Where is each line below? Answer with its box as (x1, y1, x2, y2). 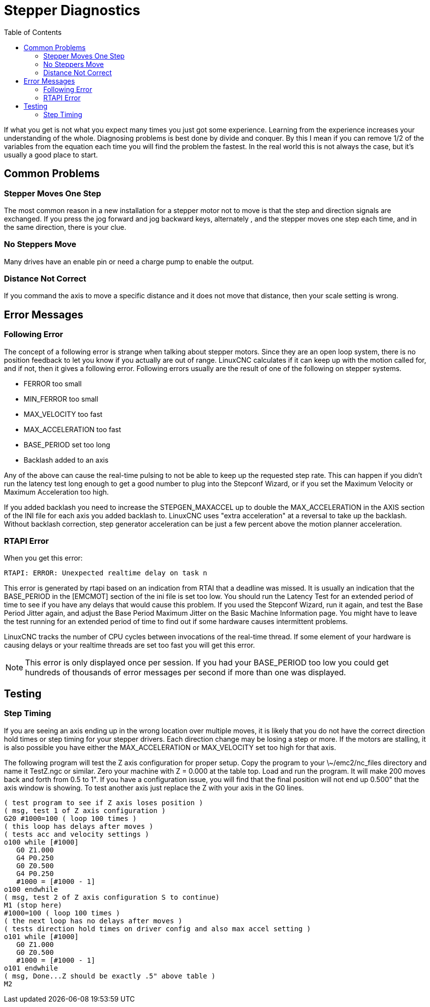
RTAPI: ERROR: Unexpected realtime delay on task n (4, 569, 208, 577)
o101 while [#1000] (4, 932, 79, 941)
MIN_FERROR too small (24, 394, 98, 403)
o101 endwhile (4, 964, 58, 972)
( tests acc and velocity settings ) (4, 830, 150, 838)
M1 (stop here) (4, 901, 62, 909)
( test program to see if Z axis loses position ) (4, 798, 203, 807)
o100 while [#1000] (4, 838, 79, 846)
